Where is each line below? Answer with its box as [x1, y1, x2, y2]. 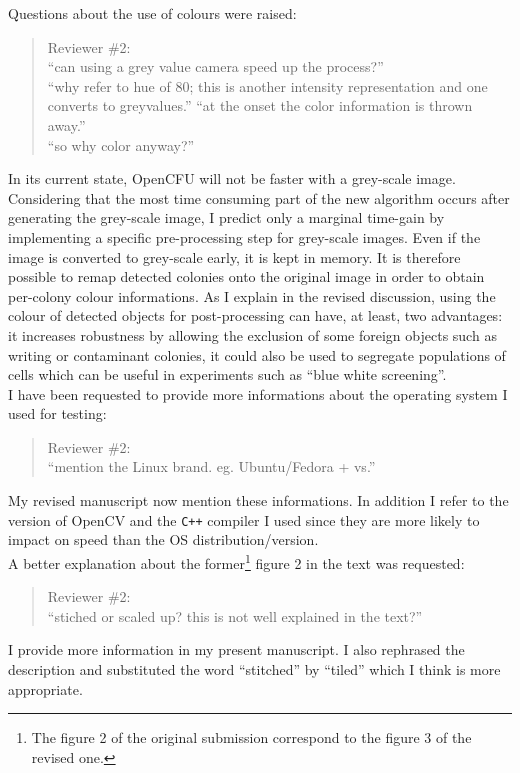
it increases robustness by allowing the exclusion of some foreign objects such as [8, 324, 497, 345]
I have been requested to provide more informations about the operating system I [8, 383, 508, 404]
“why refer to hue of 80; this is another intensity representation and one [47, 75, 488, 96]
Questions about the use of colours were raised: [8, 3, 297, 23]
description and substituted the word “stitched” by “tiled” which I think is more [8, 658, 501, 679]
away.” [47, 114, 86, 135]
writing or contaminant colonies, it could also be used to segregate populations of [8, 344, 506, 365]
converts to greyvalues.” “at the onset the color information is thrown [47, 95, 473, 116]
